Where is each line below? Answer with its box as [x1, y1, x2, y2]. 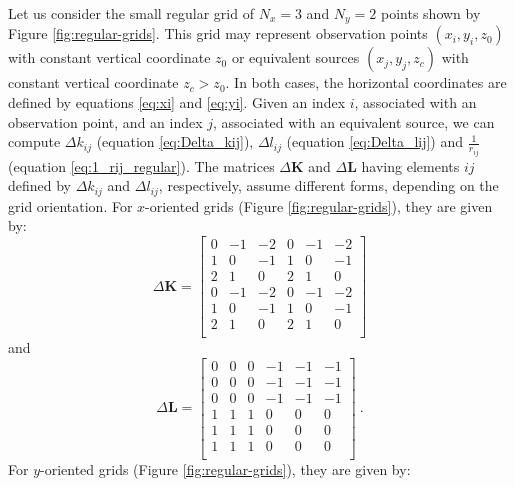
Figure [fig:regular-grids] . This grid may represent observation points [8, 23, 428, 44]
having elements [361, 155, 460, 176]
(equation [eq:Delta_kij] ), [96, 131, 254, 152]
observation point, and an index [8, 111, 203, 132]
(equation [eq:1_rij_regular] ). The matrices [8, 155, 275, 176]
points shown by [381, 3, 481, 23]
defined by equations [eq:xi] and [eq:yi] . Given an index [8, 92, 346, 113]
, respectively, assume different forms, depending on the [158, 175, 499, 196]
